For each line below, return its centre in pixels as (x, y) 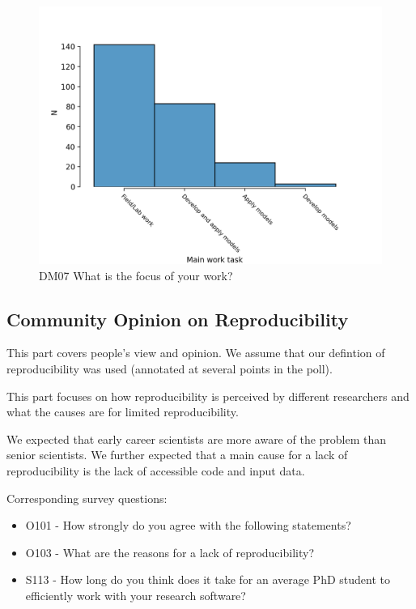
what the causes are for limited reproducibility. (123, 412)
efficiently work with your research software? (136, 595)
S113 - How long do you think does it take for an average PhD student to (208, 579)
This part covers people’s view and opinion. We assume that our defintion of (196, 353)
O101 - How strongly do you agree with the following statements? (188, 525)
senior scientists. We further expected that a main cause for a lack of (177, 455)
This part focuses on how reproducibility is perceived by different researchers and (208, 396)
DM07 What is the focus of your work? (136, 275)
